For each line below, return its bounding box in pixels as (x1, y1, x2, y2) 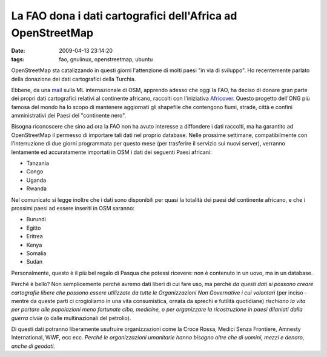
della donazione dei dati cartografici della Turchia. (11, 75, 136, 82)
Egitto (26, 224, 41, 232)
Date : (11, 47, 25, 55)
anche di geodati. (11, 342, 56, 350)
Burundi (26, 216, 47, 223)
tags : (11, 55, 25, 63)
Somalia (26, 249, 47, 257)
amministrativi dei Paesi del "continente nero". (11, 112, 127, 119)
